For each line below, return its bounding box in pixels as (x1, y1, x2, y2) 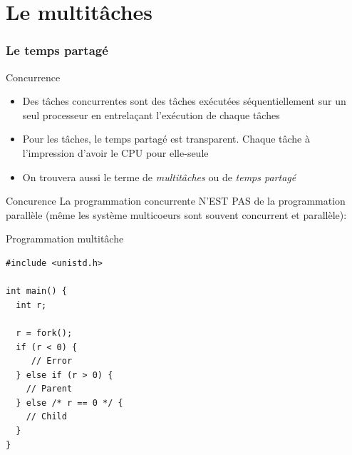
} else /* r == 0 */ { (16, 397, 123, 408)
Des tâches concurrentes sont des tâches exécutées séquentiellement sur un (22, 93, 346, 108)
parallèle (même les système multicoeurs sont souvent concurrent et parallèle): (6, 207, 347, 222)
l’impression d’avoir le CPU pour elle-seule (22, 145, 209, 160)
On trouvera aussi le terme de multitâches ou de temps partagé (22, 169, 296, 184)
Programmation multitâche (6, 231, 124, 246)
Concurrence (6, 69, 61, 84)
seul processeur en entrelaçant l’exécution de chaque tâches (22, 107, 280, 122)
